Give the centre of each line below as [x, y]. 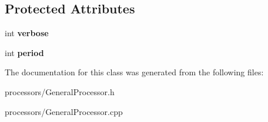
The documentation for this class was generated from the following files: [134, 72]
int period [24, 52]
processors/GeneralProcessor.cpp [64, 111]
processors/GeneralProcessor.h [60, 91]
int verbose [27, 33]
